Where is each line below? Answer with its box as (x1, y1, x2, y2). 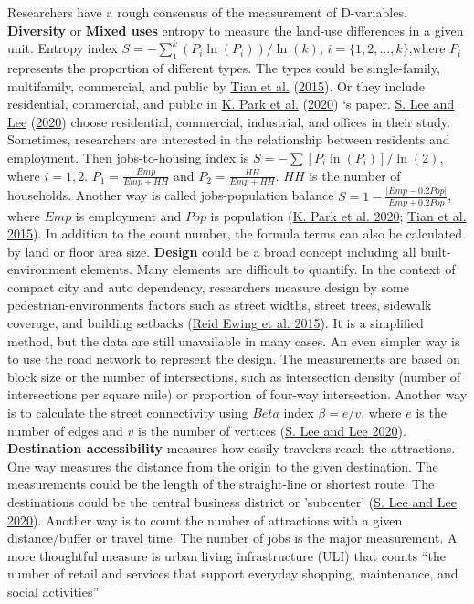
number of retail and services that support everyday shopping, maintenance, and (7, 564, 458, 583)
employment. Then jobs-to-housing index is (7, 147, 249, 166)
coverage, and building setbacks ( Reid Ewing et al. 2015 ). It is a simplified (7, 313, 424, 333)
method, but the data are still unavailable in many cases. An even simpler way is (7, 331, 460, 350)
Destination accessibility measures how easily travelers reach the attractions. (7, 439, 456, 458)
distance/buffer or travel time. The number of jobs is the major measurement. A (7, 528, 458, 547)
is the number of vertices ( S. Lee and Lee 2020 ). (138, 420, 406, 440)
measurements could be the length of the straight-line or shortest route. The (7, 474, 435, 493)
